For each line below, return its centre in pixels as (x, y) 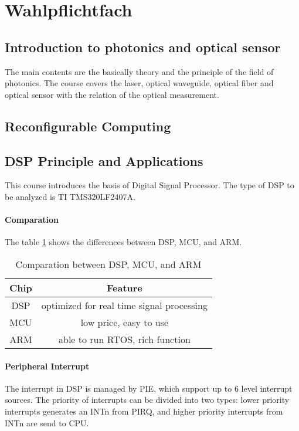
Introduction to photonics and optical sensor (143, 47)
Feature (124, 287)
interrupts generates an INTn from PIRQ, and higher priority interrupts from (144, 411)
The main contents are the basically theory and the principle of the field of (139, 71)
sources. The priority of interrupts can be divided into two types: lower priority (147, 400)
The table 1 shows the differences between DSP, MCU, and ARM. (123, 242)
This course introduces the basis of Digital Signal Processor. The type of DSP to (149, 185)
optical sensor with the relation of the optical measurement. (112, 94)
